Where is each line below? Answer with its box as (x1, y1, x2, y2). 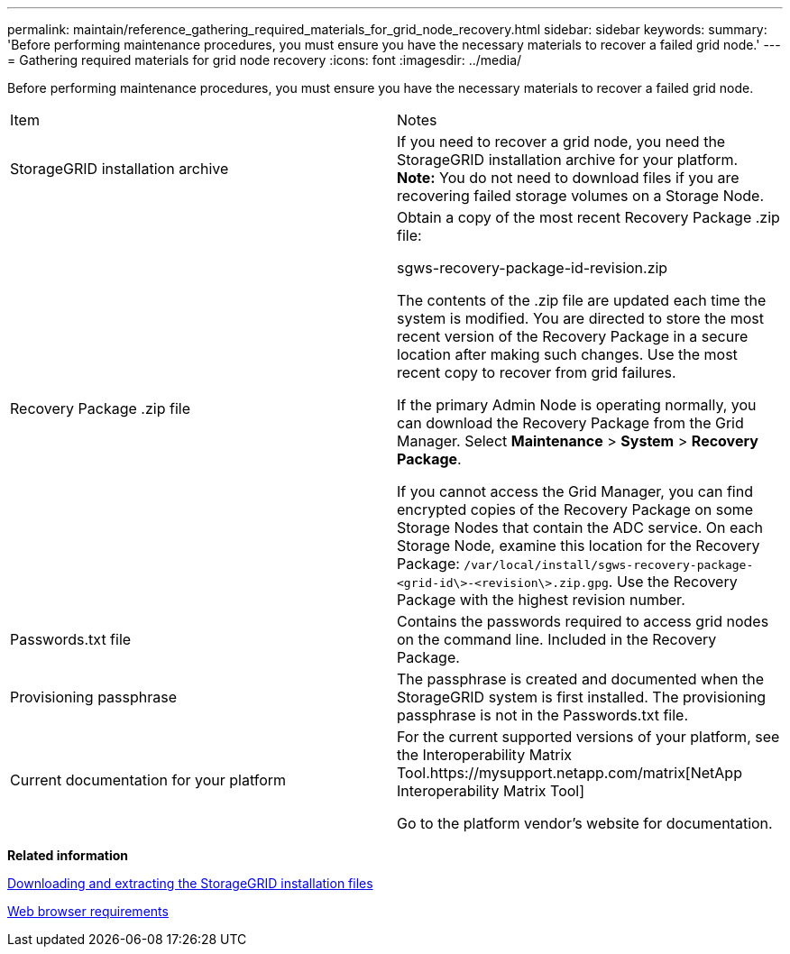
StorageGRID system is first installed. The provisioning (397, 688, 767, 706)
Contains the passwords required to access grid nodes (397, 612, 769, 630)
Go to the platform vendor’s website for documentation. (397, 814, 773, 832)
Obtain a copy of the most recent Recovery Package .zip (397, 208, 780, 226)
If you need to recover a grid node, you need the (397, 133, 726, 151)
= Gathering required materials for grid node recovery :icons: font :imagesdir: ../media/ (7, 52, 522, 68)
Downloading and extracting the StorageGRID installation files (7, 876, 373, 891)
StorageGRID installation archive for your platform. (397, 151, 739, 169)
